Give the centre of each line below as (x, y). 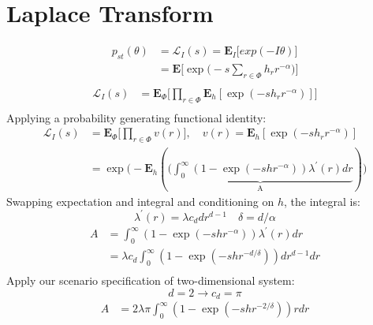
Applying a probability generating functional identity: (136, 117)
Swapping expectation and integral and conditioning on (140, 201)
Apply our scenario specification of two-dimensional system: (151, 280)
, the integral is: (322, 201)
